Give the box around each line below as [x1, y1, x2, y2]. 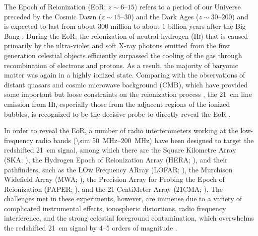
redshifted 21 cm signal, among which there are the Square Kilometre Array [4, 145, 236, 155]
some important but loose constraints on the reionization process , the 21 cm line [4, 89, 252, 99]
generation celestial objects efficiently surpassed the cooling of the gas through [4, 50, 242, 60]
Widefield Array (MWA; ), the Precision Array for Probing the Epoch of [4, 174, 225, 184]
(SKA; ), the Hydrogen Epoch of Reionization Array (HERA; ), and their [4, 154, 228, 164]
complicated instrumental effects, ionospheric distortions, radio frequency [4, 203, 226, 213]
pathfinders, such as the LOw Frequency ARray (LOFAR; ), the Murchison [4, 164, 233, 174]
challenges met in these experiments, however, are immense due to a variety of [4, 193, 242, 204]
